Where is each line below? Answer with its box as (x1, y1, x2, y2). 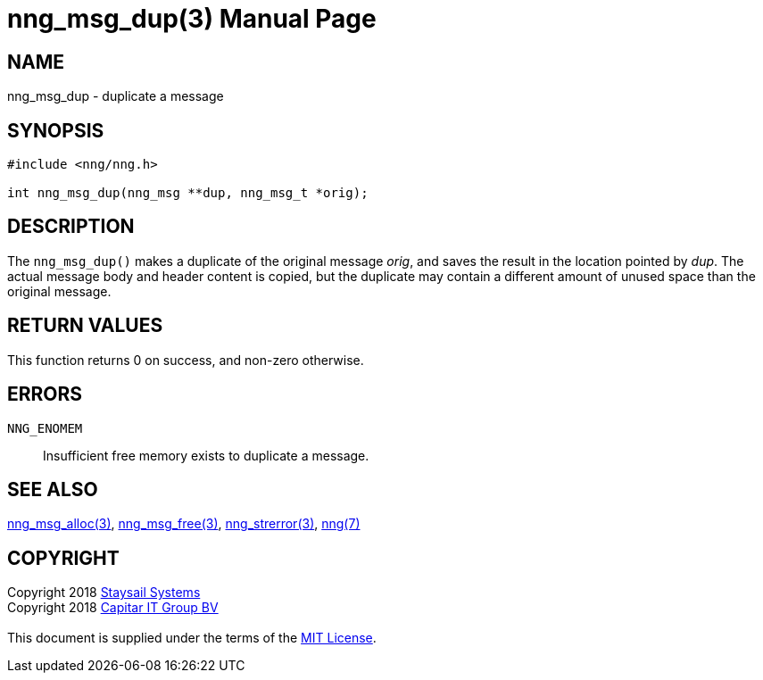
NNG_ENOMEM (7, 420, 83, 435)
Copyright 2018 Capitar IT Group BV (7, 600, 219, 616)
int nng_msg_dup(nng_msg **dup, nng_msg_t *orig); (7, 186, 369, 201)
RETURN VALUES (7, 314, 163, 337)
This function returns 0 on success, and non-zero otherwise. (7, 352, 364, 368)
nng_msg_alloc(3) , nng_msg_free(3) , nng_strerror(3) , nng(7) (7, 516, 361, 532)
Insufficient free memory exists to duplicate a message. (43, 447, 369, 463)
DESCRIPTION (7, 215, 135, 238)
